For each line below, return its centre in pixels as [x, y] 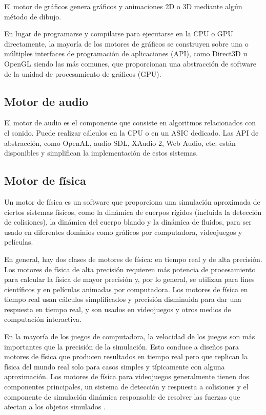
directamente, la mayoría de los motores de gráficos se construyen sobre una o [126, 43]
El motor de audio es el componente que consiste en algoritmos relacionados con [130, 123]
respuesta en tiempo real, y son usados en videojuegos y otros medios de [118, 309]
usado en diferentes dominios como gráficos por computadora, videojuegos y [123, 232]
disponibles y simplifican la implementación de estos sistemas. [101, 153]
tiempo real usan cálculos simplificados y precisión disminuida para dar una [123, 299]
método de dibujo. [33, 16]
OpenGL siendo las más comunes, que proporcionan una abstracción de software [130, 63]
